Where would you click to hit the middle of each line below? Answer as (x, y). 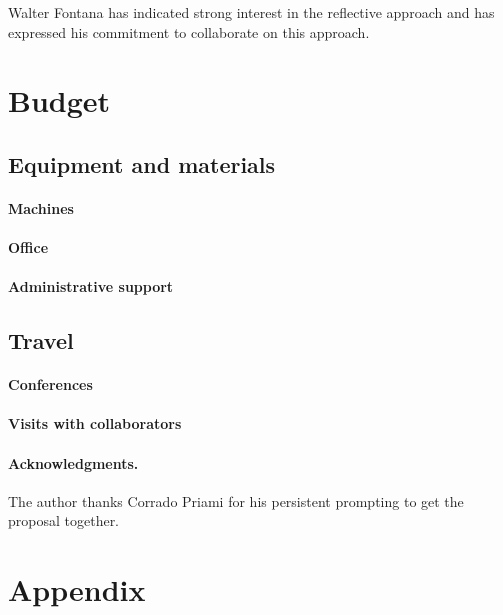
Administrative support (91, 286)
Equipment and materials (142, 163)
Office (28, 247)
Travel (41, 340)
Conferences (50, 384)
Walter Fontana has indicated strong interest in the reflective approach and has (251, 12)
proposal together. (64, 520)
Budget (59, 100)
